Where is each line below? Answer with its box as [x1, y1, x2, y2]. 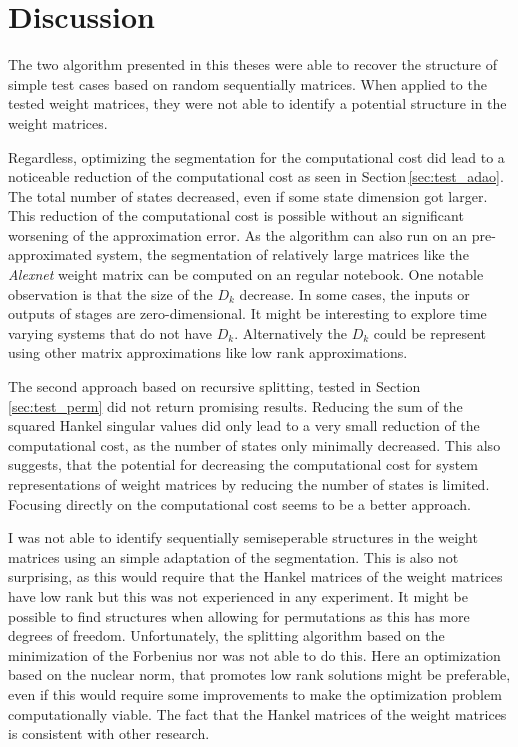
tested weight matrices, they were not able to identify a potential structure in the [8, 93, 507, 114]
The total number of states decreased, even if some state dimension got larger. [8, 185, 488, 206]
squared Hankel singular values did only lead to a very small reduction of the [8, 415, 480, 436]
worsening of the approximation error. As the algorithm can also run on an [8, 224, 468, 245]
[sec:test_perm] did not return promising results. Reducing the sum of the [8, 395, 463, 416]
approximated [8, 244, 93, 265]
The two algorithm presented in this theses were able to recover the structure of [8, 54, 498, 75]
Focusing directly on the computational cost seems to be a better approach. [8, 493, 471, 514]
